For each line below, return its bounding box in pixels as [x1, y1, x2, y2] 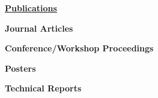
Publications [5, 2, 57, 14]
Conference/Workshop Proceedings [5, 42, 154, 54]
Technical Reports [5, 82, 82, 94]
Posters [5, 62, 36, 74]
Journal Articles [5, 22, 73, 34]
